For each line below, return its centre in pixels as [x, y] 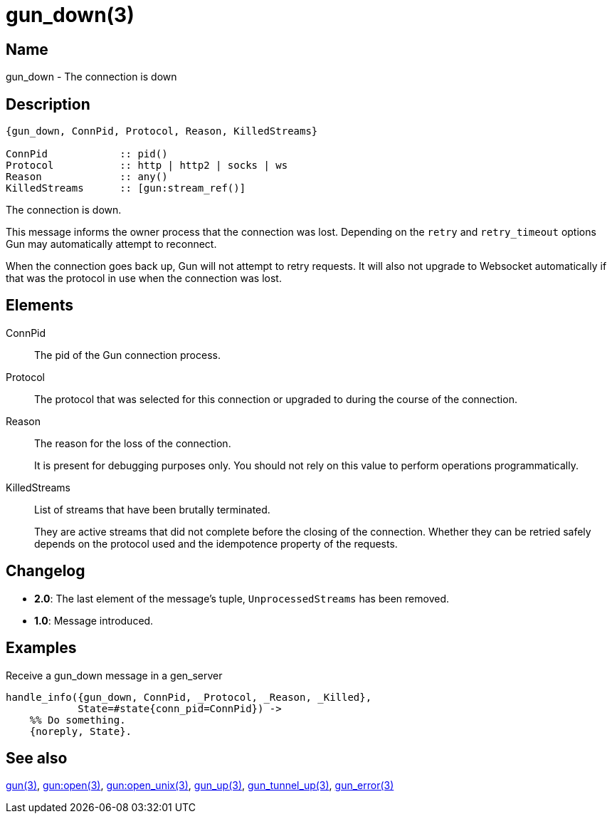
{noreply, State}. [81, 731]
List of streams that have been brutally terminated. [152, 509]
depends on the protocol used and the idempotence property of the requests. [216, 543]
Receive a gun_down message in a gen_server [114, 675]
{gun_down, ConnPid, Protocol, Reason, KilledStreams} [162, 131]
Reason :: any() [87, 177]
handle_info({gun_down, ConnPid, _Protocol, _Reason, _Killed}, [189, 697]
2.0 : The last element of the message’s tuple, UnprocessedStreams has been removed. [242, 598]
